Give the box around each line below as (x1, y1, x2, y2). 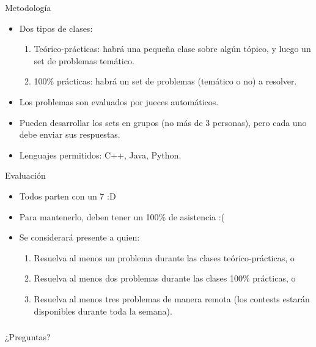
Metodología (5, 1, 51, 13)
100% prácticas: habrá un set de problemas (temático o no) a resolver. (34, 75, 297, 88)
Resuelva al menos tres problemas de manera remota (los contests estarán (34, 292, 310, 305)
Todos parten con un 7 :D (19, 189, 116, 202)
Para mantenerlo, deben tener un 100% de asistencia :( (19, 210, 225, 223)
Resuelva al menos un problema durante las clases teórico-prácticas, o (34, 251, 295, 264)
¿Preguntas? (5, 330, 51, 343)
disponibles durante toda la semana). (34, 304, 172, 317)
